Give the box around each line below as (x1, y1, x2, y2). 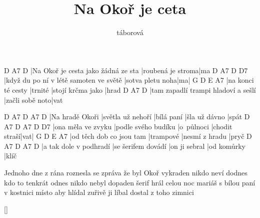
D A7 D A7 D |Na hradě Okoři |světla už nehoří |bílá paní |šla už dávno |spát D (4, 111, 250, 122)
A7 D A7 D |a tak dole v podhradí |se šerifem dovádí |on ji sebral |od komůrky (4, 140, 246, 151)
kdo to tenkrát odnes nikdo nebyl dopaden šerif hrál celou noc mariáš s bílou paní (4, 177, 255, 187)
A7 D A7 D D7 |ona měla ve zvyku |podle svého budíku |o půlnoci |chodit (4, 121, 232, 131)
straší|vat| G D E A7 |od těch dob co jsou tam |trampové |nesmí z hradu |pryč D (4, 131, 252, 141)
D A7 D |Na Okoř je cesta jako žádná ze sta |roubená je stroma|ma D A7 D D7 (4, 65, 248, 75)
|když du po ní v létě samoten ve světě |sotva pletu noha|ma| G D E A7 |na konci (4, 75, 254, 85)
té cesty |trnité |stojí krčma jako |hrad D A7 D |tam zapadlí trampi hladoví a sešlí (4, 84, 256, 95)
